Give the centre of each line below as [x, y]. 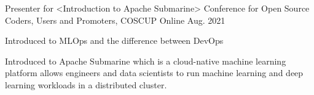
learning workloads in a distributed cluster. [86, 84]
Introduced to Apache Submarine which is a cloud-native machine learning [146, 61]
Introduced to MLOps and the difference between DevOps [114, 40]
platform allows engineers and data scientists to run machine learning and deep [154, 73]
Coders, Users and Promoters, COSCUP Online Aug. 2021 [115, 20]
